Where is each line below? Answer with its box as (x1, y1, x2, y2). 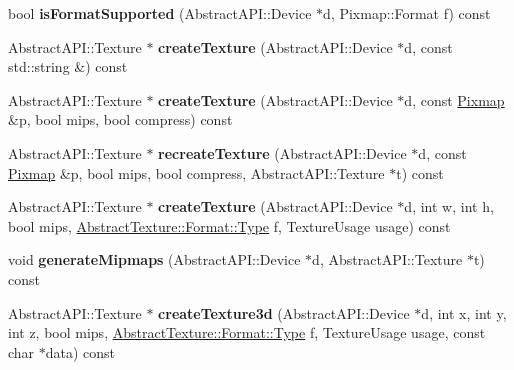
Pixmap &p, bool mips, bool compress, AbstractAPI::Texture (8, 162, 385, 183)
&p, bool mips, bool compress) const (8, 109, 233, 130)
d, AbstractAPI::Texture (312, 249, 463, 270)
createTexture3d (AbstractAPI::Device (158, 302, 410, 323)
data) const (45, 341, 116, 362)
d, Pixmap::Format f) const (323, 3, 491, 23)
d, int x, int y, (421, 302, 507, 323)
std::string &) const (8, 56, 128, 77)
